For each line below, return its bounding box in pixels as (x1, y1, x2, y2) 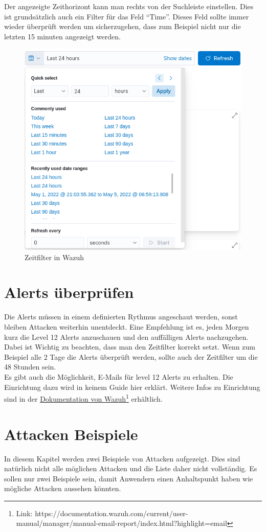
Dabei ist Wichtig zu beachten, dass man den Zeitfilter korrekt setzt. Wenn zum (4, 341, 255, 352)
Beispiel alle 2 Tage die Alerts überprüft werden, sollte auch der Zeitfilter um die (4, 351, 258, 362)
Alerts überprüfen (4, 282, 134, 303)
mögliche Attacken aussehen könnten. (4, 483, 121, 494)
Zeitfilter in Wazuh (25, 251, 84, 262)
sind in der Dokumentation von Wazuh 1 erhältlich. (4, 392, 163, 404)
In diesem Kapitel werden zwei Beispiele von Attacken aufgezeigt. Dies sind (4, 453, 240, 464)
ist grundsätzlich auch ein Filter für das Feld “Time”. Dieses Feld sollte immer (4, 11, 249, 21)
